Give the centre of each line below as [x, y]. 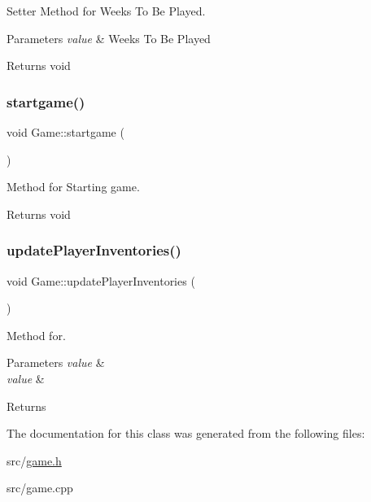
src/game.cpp [40, 488]
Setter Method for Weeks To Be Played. [106, 11]
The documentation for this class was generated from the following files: [186, 433]
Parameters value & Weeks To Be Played [109, 38]
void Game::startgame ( [65, 132]
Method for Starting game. [73, 187]
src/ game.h [34, 460]
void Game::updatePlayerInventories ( [101, 280]
